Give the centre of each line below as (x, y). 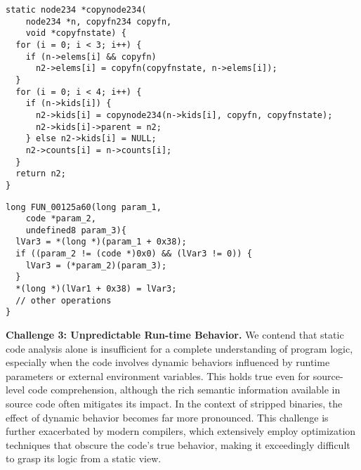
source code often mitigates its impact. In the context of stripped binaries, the (174, 404)
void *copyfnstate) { (76, 33)
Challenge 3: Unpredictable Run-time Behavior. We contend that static (175, 335)
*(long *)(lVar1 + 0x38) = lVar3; (96, 289)
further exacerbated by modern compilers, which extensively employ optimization (181, 431)
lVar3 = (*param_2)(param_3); (96, 265)
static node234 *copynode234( (76, 10)
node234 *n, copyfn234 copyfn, (99, 21)
